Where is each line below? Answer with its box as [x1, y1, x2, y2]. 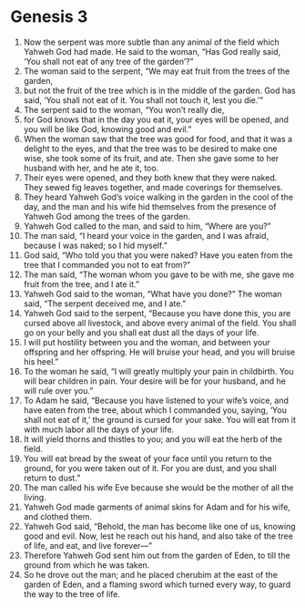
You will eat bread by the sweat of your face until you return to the [23, 453, 272, 464]
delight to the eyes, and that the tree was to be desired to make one [23, 143, 278, 154]
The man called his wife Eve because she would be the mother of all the [23, 481, 294, 493]
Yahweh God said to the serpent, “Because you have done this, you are [23, 307, 291, 318]
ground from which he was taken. [23, 559, 150, 571]
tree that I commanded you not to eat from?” [23, 259, 190, 270]
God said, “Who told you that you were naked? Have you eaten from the [23, 249, 293, 261]
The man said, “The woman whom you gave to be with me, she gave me [23, 269, 295, 280]
